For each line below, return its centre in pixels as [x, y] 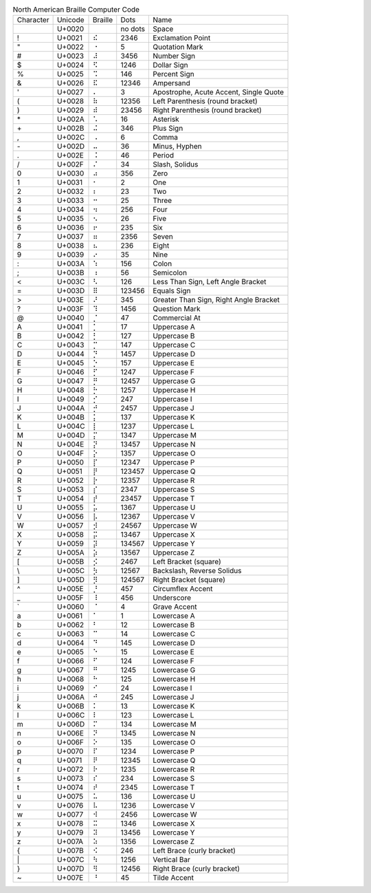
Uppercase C [174, 345]
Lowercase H [174, 679]
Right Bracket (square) [189, 580]
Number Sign [174, 56]
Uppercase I [172, 399]
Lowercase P [173, 751]
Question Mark [176, 309]
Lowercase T [173, 788]
